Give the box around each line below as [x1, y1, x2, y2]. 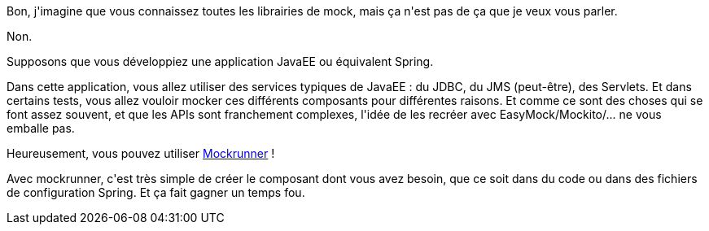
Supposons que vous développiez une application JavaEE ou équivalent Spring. [7, 54, 434, 68]
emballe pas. [7, 121, 75, 135]
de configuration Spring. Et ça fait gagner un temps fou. [7, 185, 305, 199]
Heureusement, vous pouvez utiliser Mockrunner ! [7, 146, 275, 160]
